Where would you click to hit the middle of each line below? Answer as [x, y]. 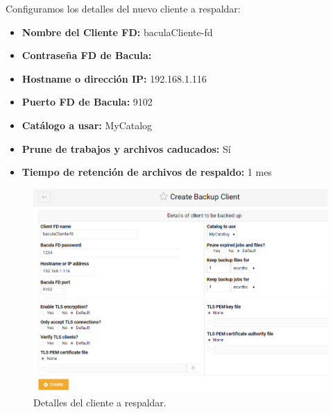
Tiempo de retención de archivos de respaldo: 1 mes [147, 172]
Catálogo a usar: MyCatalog [87, 125]
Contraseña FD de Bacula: [87, 55]
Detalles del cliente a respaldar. [100, 402]
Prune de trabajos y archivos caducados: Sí [126, 148]
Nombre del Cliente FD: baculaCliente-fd [117, 32]
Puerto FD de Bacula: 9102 [87, 102]
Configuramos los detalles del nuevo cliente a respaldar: [123, 8]
